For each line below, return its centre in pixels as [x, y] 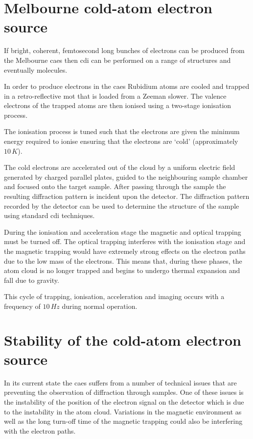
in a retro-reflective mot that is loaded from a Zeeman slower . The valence [115, 96]
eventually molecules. [36, 69]
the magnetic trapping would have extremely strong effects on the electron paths [125, 251]
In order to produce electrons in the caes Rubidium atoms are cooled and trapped [127, 86]
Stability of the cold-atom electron [123, 340]
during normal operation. [100, 306]
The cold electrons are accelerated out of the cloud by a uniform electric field [120, 167]
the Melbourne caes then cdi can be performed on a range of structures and [117, 60]
